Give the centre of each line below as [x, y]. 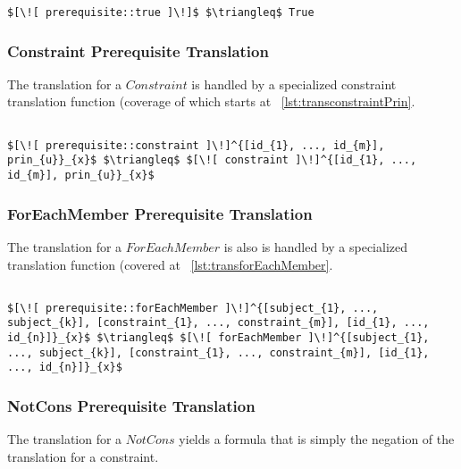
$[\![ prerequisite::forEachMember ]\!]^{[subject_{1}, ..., [193, 308]
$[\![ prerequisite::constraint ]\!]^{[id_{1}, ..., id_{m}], [196, 145]
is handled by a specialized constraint [294, 84]
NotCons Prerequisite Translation [131, 405]
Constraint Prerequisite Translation [138, 50]
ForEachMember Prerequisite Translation [160, 213]
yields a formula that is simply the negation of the [317, 439]
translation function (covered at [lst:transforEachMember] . [170, 264]
